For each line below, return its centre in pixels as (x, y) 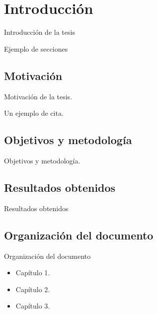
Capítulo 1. (33, 273)
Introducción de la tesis (39, 32)
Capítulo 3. (33, 306)
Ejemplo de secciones (36, 48)
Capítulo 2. (33, 289)
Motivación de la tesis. (38, 96)
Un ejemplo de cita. (34, 113)
